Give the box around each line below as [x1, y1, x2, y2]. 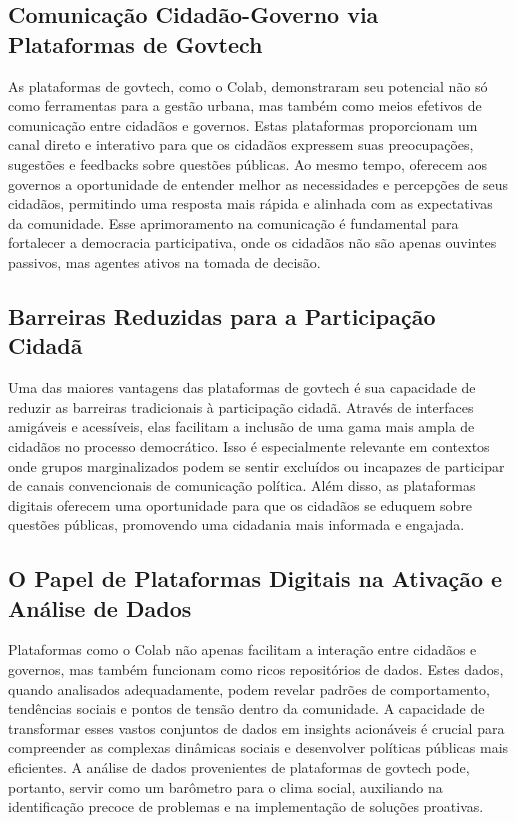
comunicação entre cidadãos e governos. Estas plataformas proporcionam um [8, 114, 478, 135]
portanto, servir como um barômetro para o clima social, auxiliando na [8, 776, 443, 797]
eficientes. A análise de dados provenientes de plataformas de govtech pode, [8, 757, 470, 778]
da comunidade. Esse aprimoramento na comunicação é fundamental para [8, 212, 459, 233]
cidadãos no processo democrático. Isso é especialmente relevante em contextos [8, 435, 490, 456]
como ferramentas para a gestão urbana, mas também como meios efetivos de [8, 95, 482, 116]
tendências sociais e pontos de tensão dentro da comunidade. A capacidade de [8, 698, 485, 719]
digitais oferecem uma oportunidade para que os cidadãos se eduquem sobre [8, 494, 473, 515]
